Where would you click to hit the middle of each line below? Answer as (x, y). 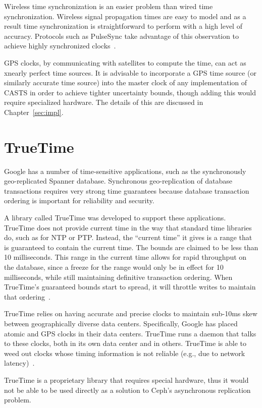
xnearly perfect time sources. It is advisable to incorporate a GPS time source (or (130, 72)
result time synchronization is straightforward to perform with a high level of (123, 26)
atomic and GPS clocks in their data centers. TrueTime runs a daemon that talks (130, 333)
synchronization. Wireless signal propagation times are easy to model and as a (125, 16)
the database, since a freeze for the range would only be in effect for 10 (114, 267)
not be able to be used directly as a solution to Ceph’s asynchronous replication (127, 390)
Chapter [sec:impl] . (34, 112)
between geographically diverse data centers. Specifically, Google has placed (121, 323)
